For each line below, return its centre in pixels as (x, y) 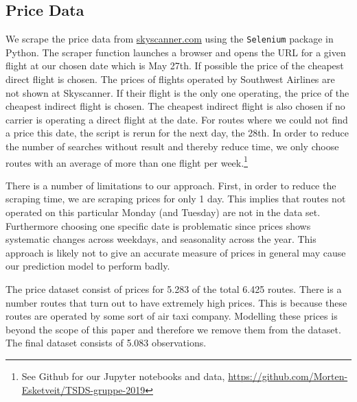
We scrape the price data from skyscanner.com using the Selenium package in (170, 39)
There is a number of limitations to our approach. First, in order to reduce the (171, 185)
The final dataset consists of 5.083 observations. (106, 343)
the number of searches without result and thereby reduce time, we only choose (172, 146)
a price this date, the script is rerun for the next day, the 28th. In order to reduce (177, 133)
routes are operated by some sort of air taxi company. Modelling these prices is (172, 316)
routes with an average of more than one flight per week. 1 (127, 161)
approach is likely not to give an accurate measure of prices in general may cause (176, 252)
